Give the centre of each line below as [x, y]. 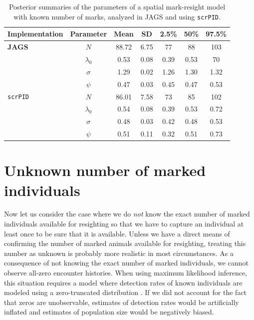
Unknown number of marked [105, 170]
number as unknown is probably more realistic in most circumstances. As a [119, 253]
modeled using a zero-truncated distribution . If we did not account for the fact [126, 292]
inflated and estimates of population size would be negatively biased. [109, 312]
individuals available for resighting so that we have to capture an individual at [124, 224]
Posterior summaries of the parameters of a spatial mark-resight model [117, 6]
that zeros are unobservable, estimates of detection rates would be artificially [122, 302]
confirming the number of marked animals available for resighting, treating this [125, 243]
